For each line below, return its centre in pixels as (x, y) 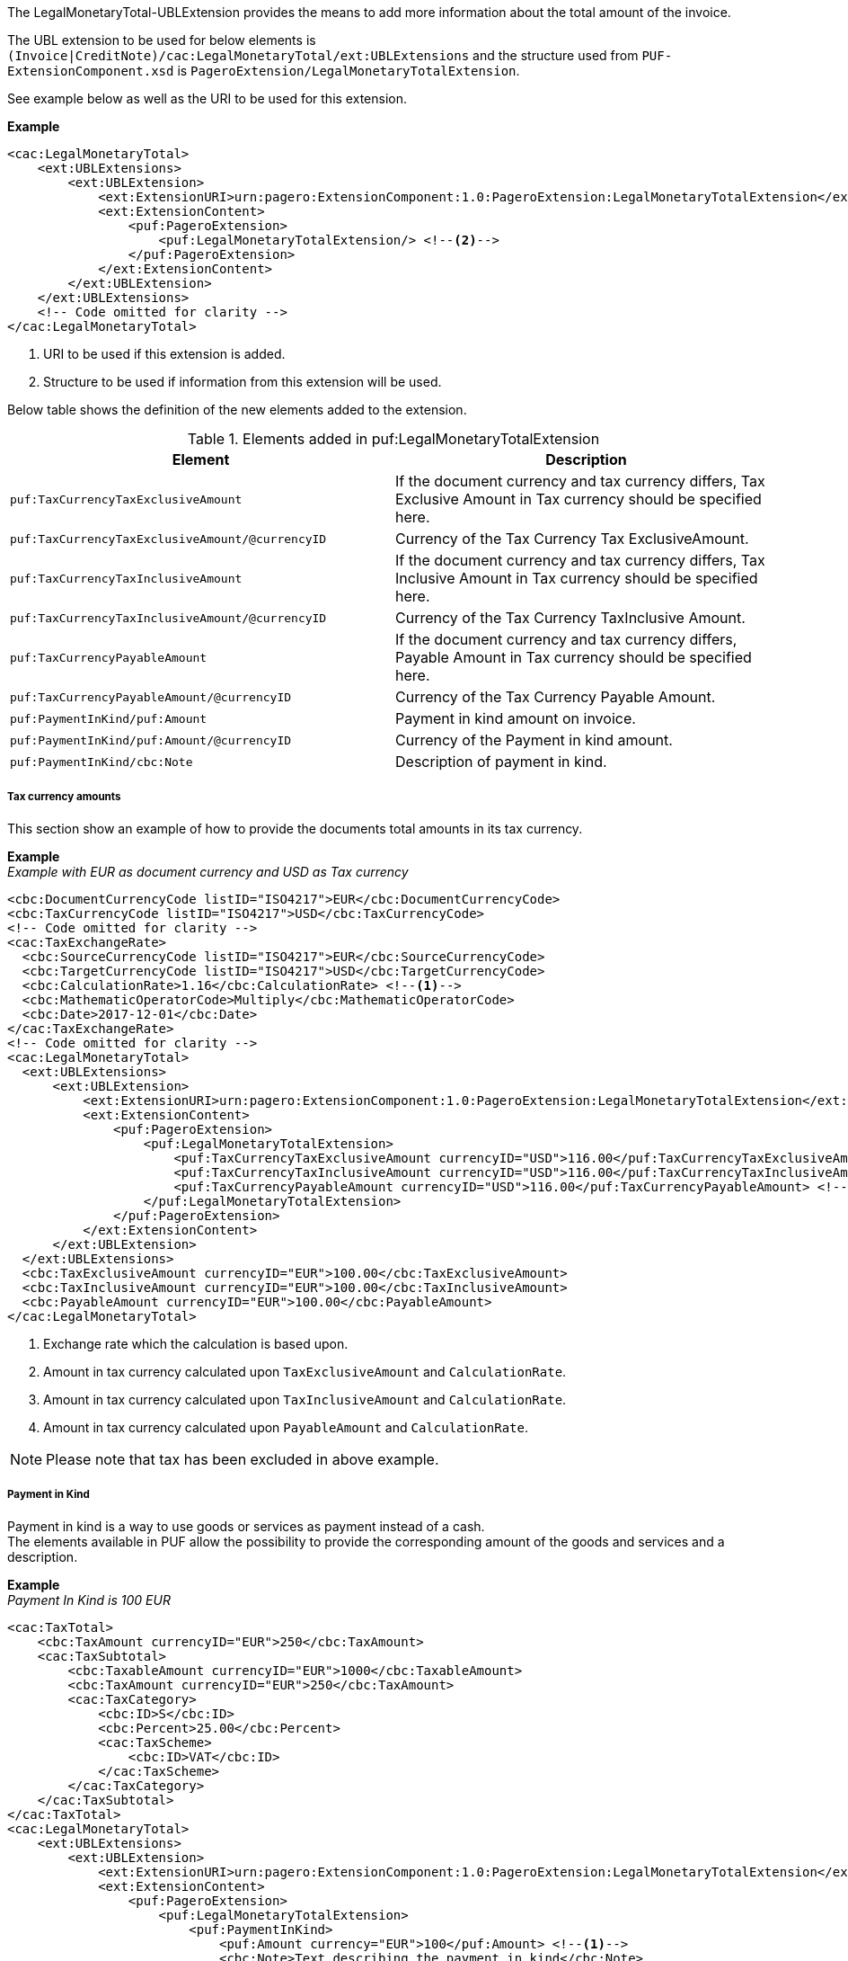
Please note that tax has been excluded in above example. (243, 1459)
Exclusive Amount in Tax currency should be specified (579, 499)
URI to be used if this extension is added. (164, 354)
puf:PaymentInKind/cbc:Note (102, 762)
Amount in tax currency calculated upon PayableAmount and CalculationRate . (286, 1427)
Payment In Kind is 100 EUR (89, 1600)
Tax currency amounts (64, 797)
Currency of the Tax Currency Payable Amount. (556, 697)
